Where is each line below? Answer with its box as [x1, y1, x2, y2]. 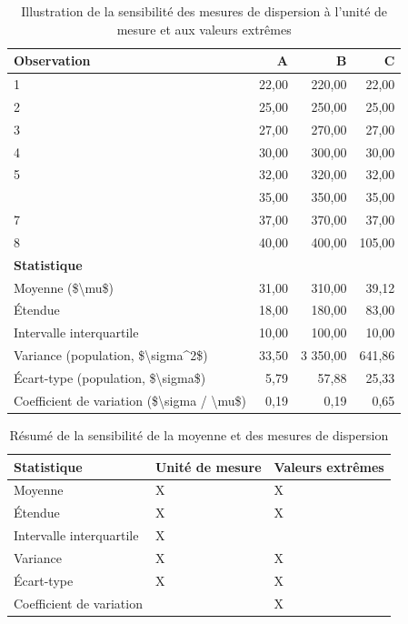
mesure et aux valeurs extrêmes [116, 19, 292, 38]
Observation [14, 51, 91, 70]
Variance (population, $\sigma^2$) [14, 346, 208, 365]
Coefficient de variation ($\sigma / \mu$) [14, 390, 246, 409]
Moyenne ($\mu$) [14, 277, 114, 297]
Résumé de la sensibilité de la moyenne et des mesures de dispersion [9, 425, 389, 444]
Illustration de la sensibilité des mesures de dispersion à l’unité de [21, 2, 388, 20]
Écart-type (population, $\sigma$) [14, 368, 206, 387]
